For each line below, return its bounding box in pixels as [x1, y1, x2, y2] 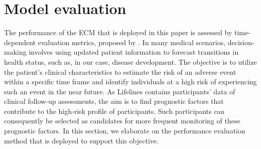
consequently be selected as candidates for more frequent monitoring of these [4, 115, 240, 126]
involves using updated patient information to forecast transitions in [29, 47, 239, 57]
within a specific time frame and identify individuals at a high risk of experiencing [4, 76, 257, 87]
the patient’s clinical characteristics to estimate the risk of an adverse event [4, 66, 236, 77]
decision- [227, 37, 254, 47]
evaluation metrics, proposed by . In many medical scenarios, [38, 37, 226, 47]
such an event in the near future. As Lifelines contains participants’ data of [4, 86, 235, 96]
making [4, 47, 27, 57]
